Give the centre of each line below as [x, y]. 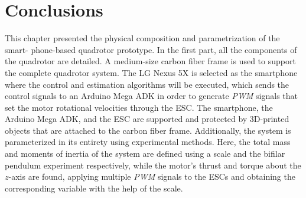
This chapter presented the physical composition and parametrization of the [142, 38]
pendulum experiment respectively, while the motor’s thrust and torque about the [153, 165]
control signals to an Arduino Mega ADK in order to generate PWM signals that [152, 96]
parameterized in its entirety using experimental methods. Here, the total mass [148, 142]
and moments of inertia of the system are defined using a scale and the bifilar [145, 154]
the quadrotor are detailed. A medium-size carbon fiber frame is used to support [150, 61]
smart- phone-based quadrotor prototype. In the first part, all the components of [151, 49]
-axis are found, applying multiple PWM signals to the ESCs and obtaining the [152, 176]
